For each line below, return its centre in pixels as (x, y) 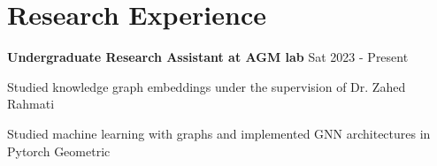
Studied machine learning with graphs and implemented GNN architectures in (219, 133)
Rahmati (31, 104)
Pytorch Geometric (59, 151)
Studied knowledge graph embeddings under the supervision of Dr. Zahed (207, 86)
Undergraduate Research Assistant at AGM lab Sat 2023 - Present (208, 57)
